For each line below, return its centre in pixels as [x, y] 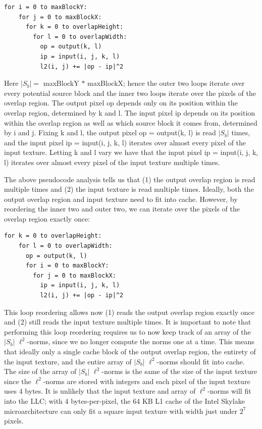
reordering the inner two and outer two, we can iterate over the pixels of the [122, 209]
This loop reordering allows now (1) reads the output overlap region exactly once [129, 312]
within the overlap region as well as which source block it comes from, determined [131, 122]
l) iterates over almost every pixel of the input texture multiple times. [112, 162]
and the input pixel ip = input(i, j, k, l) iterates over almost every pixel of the [125, 142]
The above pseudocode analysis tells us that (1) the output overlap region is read [130, 179]
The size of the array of [40, 371]
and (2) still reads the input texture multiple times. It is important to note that [128, 322]
